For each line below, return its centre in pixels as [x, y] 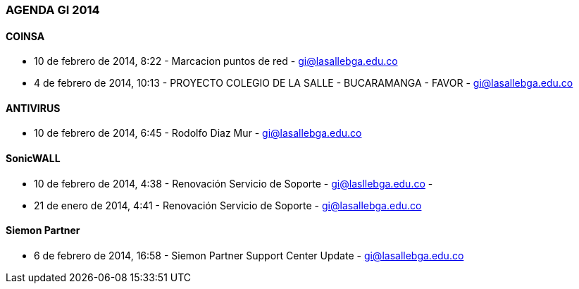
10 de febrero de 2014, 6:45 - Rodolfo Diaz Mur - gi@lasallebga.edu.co [198, 133]
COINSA [25, 36]
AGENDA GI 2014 [53, 10]
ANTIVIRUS [33, 108]
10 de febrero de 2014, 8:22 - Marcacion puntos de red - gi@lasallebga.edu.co [216, 61]
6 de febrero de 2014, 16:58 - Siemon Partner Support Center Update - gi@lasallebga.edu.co [249, 255]
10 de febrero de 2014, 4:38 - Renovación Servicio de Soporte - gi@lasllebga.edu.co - [234, 183]
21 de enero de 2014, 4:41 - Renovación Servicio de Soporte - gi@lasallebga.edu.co [228, 205]
